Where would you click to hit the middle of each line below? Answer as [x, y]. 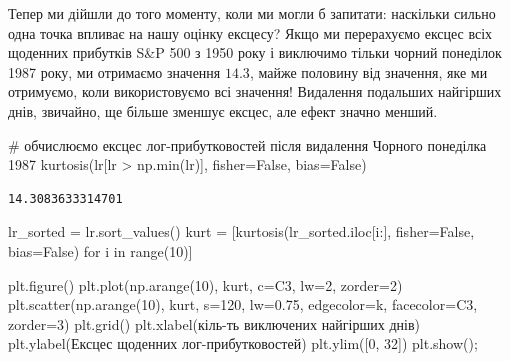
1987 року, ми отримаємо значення [114, 71]
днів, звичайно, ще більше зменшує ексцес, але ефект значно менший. [223, 110]
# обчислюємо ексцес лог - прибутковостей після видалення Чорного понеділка [247, 144]
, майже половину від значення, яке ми [368, 71]
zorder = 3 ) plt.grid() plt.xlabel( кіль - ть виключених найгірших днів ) [214, 323]
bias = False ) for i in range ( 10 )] [100, 250]
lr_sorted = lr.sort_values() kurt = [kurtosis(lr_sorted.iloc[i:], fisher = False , [241, 231]
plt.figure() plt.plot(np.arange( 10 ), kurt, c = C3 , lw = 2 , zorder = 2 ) [205, 284]
